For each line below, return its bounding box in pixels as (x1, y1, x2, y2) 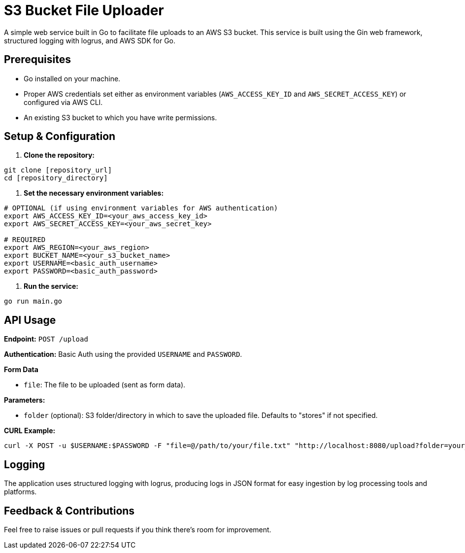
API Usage (4, 313, 56, 326)
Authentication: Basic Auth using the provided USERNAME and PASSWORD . (4, 350, 242, 359)
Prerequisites (4, 53, 71, 66)
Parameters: (4, 396, 45, 405)
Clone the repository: (24, 151, 95, 160)
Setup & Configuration (4, 130, 116, 143)
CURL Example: (4, 426, 56, 435)
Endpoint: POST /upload (4, 335, 88, 344)
